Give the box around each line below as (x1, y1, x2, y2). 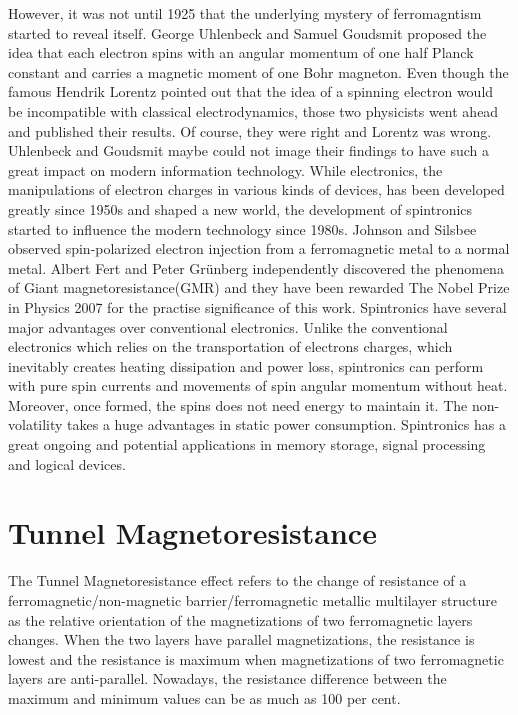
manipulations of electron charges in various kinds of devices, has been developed (8, 179, 505, 200)
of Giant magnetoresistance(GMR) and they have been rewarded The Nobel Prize (8, 277, 510, 298)
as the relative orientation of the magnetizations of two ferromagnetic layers (8, 609, 473, 630)
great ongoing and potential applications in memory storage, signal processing (8, 434, 486, 455)
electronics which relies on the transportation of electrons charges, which (8, 336, 453, 357)
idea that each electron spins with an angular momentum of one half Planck (8, 42, 474, 63)
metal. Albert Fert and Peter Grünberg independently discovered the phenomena (8, 257, 504, 278)
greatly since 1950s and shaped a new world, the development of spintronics (8, 198, 473, 219)
